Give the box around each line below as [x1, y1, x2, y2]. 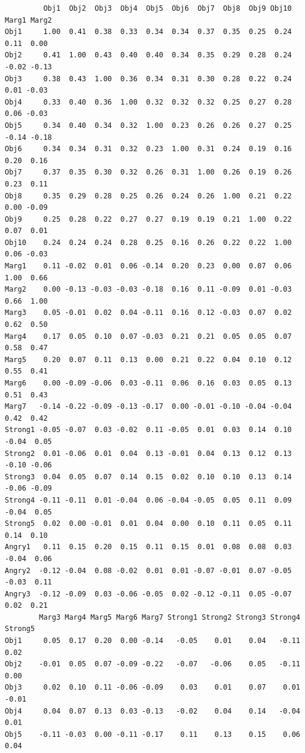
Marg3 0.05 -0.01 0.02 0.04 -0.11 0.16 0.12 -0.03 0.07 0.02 [5, 308, 292, 317]
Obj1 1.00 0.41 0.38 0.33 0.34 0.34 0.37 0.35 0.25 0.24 [5, 27, 292, 36]
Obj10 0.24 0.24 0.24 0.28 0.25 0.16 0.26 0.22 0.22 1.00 [5, 238, 292, 247]
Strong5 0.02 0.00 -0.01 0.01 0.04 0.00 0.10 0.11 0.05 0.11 [5, 519, 292, 528]
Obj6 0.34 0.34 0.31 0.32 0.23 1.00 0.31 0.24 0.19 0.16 [5, 145, 292, 154]
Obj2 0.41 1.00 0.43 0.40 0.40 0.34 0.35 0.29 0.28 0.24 [5, 51, 292, 60]
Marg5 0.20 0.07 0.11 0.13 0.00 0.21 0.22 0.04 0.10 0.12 [5, 355, 292, 364]
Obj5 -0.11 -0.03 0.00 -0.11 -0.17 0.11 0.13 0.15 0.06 [5, 730, 300, 739]
